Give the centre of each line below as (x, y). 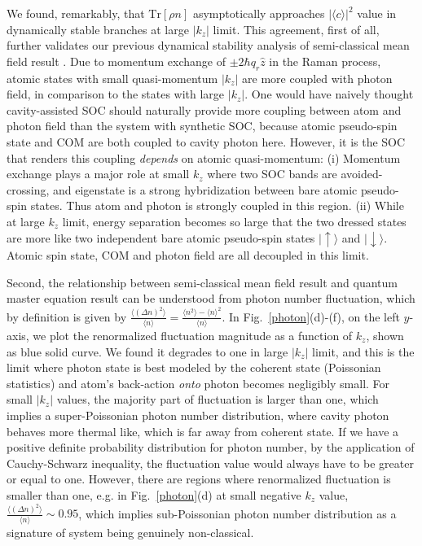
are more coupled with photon (317, 78)
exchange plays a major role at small (98, 174)
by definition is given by (67, 316)
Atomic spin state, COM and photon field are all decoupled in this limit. (188, 255)
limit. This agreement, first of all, (296, 29)
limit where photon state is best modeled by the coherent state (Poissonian (194, 367)
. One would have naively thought (329, 94)
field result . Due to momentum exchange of (116, 61)
